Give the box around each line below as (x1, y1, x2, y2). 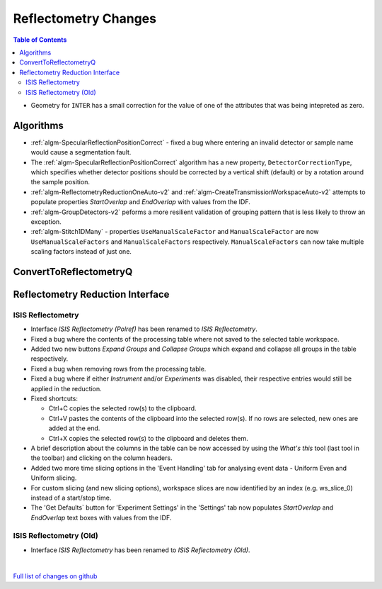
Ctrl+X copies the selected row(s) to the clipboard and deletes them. (48, 434, 248, 442)
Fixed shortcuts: (30, 394, 78, 403)
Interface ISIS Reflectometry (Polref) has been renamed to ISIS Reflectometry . (30, 325, 257, 333)
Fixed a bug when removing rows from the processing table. (30, 364, 207, 373)
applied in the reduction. (30, 384, 102, 393)
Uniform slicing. (30, 473, 77, 482)
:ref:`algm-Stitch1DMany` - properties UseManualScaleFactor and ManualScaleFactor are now (30, 228, 319, 236)
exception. (30, 217, 62, 226)
